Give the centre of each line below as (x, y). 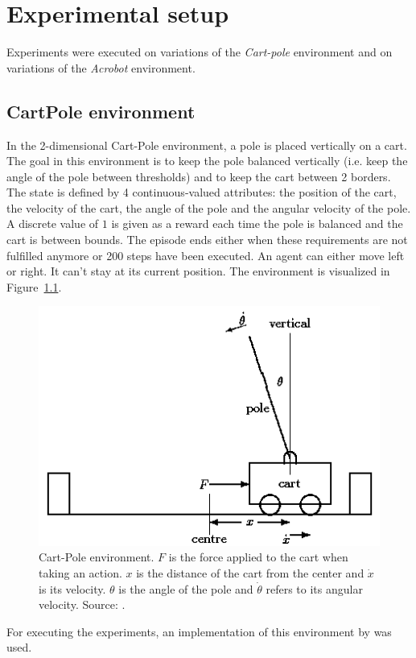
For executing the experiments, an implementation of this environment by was (199, 631)
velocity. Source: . (82, 604)
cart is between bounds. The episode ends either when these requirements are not (207, 240)
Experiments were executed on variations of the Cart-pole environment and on (200, 52)
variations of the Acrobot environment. (101, 67)
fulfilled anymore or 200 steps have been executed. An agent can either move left (206, 255)
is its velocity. (72, 588)
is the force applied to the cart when (258, 557)
